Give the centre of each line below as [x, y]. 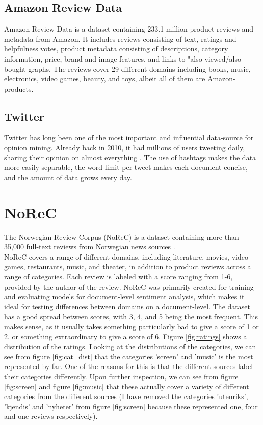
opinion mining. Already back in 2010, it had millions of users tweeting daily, [125, 147]
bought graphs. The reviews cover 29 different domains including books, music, [127, 68]
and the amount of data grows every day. [68, 177]
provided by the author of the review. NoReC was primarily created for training [129, 286]
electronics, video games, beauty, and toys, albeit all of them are [105, 79]
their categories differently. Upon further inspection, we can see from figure [121, 376]
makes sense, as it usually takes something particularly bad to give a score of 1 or [131, 326]
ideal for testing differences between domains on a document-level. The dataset [127, 306]
